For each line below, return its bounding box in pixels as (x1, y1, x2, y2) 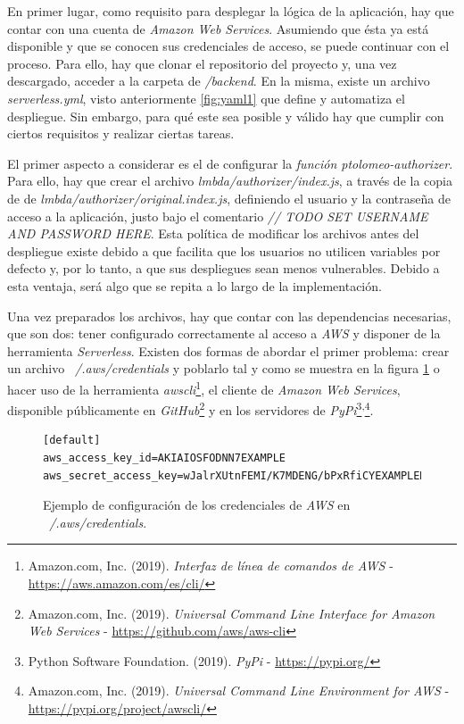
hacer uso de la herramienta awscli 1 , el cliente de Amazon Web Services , (7, 377, 401, 398)
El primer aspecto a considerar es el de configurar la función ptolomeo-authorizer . (7, 154, 453, 172)
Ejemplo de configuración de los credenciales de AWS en (43, 495, 351, 514)
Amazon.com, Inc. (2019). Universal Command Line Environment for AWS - (28, 681, 450, 700)
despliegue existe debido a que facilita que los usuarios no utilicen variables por (7, 241, 441, 260)
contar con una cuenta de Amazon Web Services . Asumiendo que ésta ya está (7, 19, 429, 37)
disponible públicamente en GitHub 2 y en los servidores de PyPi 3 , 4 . (7, 398, 374, 419)
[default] (43, 434, 101, 447)
